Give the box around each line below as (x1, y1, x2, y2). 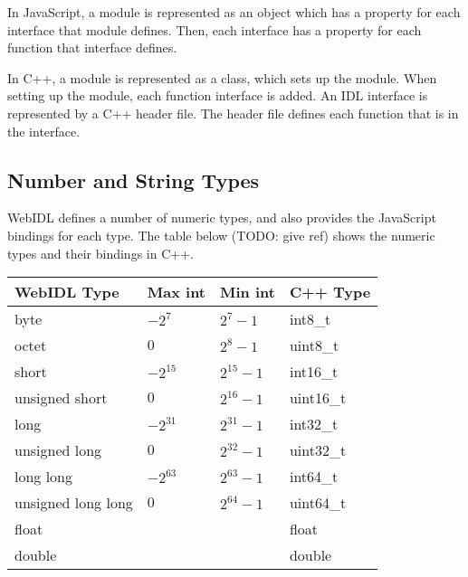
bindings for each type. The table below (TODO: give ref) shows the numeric (7, 225, 435, 244)
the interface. (7, 121, 81, 140)
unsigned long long (14, 492, 133, 514)
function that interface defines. (7, 38, 177, 57)
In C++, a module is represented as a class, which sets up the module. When (7, 68, 437, 87)
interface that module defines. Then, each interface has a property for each (7, 20, 422, 39)
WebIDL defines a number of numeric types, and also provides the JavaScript (7, 208, 436, 227)
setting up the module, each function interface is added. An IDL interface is (7, 86, 428, 105)
